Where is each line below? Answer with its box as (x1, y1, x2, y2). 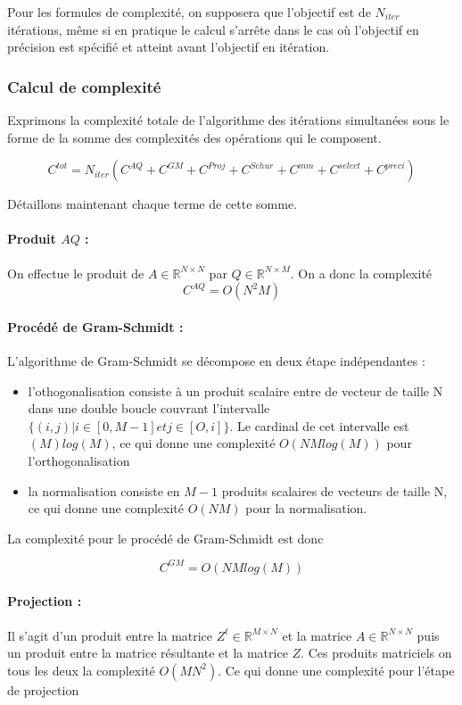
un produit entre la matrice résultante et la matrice (7, 643, 288, 662)
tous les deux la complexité (7, 660, 155, 679)
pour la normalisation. (245, 499, 367, 518)
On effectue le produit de (7, 263, 144, 282)
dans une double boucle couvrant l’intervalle (28, 399, 270, 418)
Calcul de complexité (7, 75, 161, 97)
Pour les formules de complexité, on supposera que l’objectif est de (7, 3, 371, 21)
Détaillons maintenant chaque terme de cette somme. (7, 195, 298, 213)
